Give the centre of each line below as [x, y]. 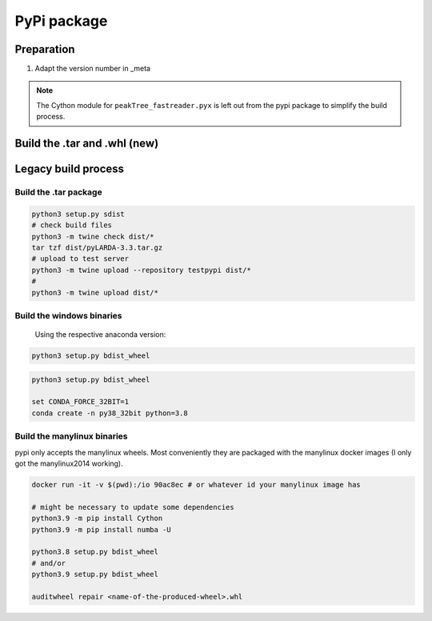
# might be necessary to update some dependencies [133, 507]
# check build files [72, 225]
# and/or [49, 563]
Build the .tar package [59, 192]
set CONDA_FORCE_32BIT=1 [80, 402]
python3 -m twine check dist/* [93, 236]
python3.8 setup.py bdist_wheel [95, 552]
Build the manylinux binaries [71, 436]
